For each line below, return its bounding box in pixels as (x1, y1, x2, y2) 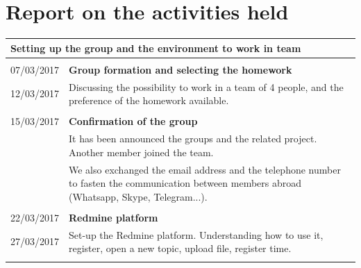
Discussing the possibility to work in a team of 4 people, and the (69, 79, 344, 94)
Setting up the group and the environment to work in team (10, 40, 301, 55)
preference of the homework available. (69, 93, 229, 108)
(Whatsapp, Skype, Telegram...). (69, 189, 208, 203)
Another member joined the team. (69, 144, 214, 159)
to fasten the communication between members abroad (69, 176, 302, 190)
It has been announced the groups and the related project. (69, 131, 317, 146)
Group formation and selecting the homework (69, 62, 292, 76)
